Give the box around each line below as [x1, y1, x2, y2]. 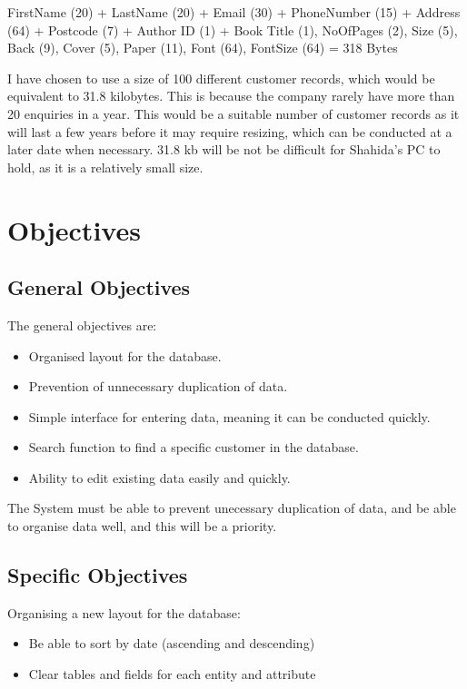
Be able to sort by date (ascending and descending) [28, 634, 315, 653]
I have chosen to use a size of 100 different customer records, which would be [7, 68, 435, 87]
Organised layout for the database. [28, 346, 222, 365]
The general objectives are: [7, 315, 157, 334]
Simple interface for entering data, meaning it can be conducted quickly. [28, 407, 431, 426]
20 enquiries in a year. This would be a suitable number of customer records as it [7, 103, 460, 123]
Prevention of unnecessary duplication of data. [28, 377, 288, 396]
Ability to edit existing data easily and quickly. [28, 468, 291, 487]
